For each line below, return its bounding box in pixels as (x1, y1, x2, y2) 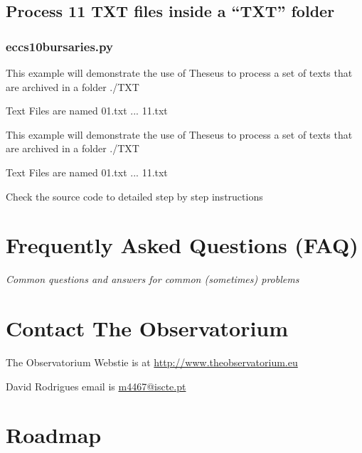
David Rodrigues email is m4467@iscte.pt (6, 378, 186, 393)
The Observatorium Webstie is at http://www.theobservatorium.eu (6, 355, 298, 369)
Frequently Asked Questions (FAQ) (6, 230, 358, 260)
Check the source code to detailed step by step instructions (6, 188, 263, 203)
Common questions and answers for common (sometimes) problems (6, 272, 299, 287)
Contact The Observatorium (6, 314, 289, 343)
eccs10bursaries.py (6, 37, 113, 55)
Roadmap (6, 420, 102, 449)
